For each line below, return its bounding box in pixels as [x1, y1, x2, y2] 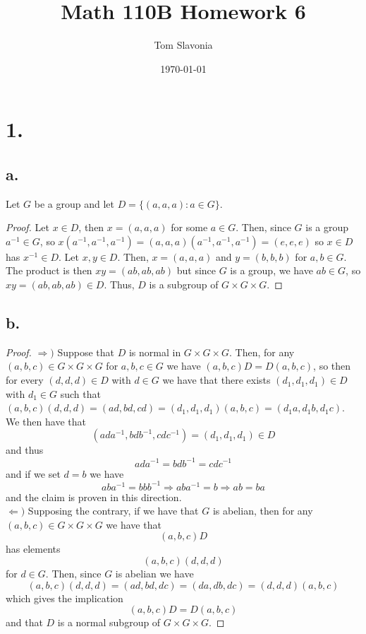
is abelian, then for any [212, 503, 313, 518]
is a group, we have [230, 263, 313, 278]
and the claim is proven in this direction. [6, 489, 182, 504]
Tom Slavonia [154, 37, 213, 52]
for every [6, 372, 44, 387]
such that [60, 386, 101, 401]
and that [6, 615, 43, 630]
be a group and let [34, 196, 114, 211]
